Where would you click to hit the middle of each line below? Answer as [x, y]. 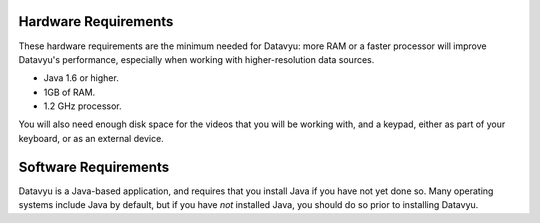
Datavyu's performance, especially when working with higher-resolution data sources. [196, 59]
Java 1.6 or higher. [81, 78]
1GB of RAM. [69, 92]
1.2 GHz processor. [82, 106]
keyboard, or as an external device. [91, 138]
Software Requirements [94, 166]
